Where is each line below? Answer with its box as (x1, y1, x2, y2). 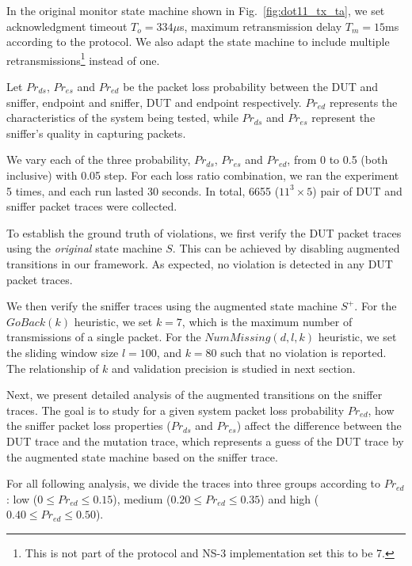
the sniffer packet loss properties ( (6, 417, 171, 434)
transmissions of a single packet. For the (6, 329, 201, 345)
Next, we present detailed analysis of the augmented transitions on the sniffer (6, 386, 383, 403)
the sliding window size (6, 344, 119, 360)
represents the (329, 93, 398, 110)
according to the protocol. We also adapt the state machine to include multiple (6, 33, 390, 50)
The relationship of (6, 359, 99, 376)
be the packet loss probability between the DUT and (123, 78, 379, 95)
